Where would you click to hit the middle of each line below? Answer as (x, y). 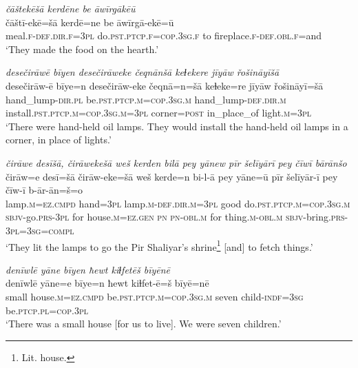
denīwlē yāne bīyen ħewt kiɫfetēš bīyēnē (88, 269)
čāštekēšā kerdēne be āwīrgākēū (71, 8)
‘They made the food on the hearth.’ (82, 49)
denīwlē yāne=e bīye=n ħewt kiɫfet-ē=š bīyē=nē (107, 283)
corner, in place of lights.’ (59, 140)
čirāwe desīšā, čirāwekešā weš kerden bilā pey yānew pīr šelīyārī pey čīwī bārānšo (176, 162)
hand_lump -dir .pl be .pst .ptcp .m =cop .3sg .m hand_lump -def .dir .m (146, 99)
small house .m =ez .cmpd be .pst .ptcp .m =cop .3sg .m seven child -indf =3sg (155, 296)
